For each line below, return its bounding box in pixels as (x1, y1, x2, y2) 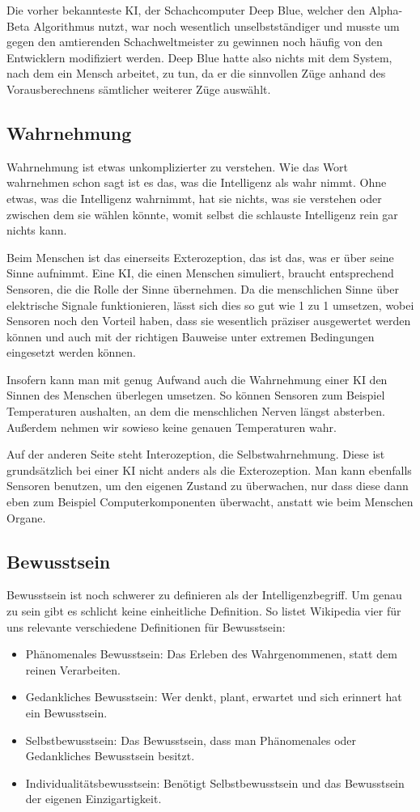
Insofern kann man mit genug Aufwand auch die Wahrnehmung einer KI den (6, 370, 388, 387)
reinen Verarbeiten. (25, 661, 121, 678)
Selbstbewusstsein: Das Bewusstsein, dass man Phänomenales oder (25, 731, 357, 748)
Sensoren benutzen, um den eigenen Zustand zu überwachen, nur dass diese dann (6, 477, 409, 494)
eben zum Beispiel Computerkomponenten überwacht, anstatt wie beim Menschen (6, 493, 414, 510)
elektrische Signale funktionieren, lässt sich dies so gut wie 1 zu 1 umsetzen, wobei (6, 296, 414, 313)
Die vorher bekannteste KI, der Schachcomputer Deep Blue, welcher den (6, 2, 365, 18)
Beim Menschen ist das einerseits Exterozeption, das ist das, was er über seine (6, 248, 394, 265)
